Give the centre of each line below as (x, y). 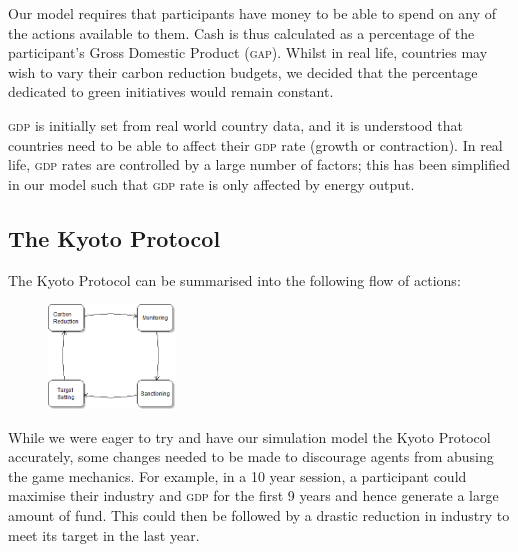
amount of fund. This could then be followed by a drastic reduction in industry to (259, 514)
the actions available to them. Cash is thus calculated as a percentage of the (241, 32)
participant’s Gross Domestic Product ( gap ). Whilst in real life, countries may (248, 52)
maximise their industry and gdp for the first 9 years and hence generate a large (253, 495)
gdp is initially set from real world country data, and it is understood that (235, 124)
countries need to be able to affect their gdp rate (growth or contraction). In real (255, 144)
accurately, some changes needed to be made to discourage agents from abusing (251, 456)
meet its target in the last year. (104, 534)
